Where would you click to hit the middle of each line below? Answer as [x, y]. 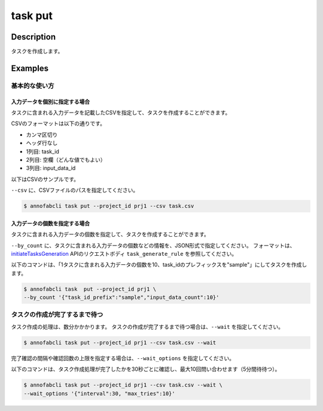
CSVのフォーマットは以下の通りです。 [58, 123]
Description [33, 37]
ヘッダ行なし [42, 143]
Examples [30, 68]
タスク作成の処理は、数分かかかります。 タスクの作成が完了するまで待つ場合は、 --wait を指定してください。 [147, 327]
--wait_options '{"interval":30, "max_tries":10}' [100, 393]
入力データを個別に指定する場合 [50, 101]
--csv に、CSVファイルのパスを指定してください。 [75, 190]
